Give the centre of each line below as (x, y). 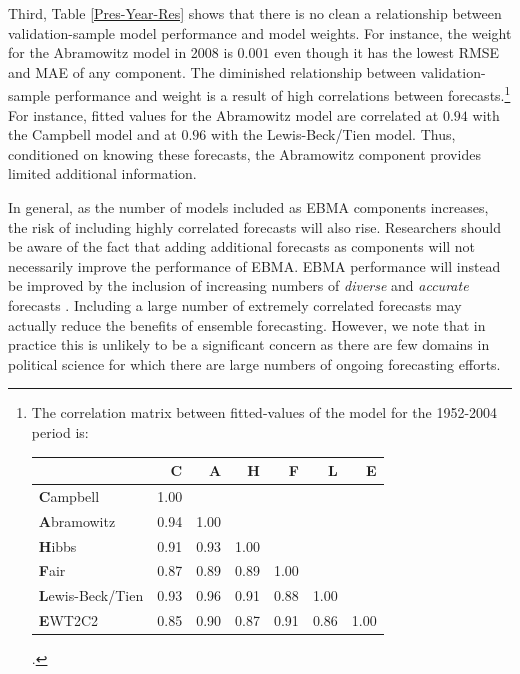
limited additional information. (102, 173)
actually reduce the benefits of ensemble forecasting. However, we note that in (247, 324)
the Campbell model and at (92, 134)
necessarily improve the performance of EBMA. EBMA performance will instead (254, 265)
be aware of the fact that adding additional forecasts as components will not (242, 246)
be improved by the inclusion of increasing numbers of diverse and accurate (238, 285)
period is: (60, 431)
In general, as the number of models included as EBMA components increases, (248, 207)
